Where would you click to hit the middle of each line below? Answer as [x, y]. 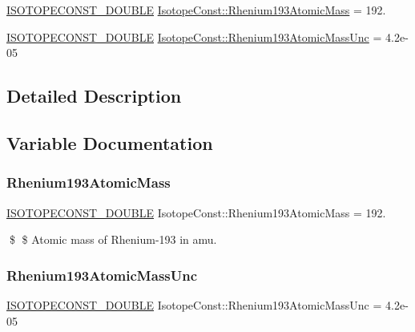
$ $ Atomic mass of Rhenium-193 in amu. [113, 239]
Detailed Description [94, 96]
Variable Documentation [110, 142]
